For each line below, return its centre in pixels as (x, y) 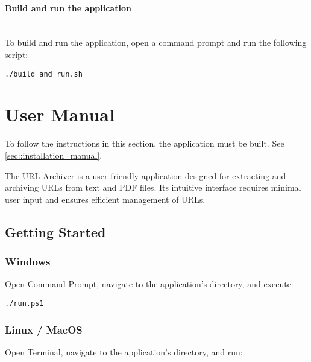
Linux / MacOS (44, 329)
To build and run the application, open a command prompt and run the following (156, 43)
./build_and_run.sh (44, 74)
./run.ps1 (24, 303)
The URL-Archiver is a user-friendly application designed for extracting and (146, 175)
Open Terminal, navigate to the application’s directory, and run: (124, 351)
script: (17, 54)
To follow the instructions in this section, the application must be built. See (145, 143)
